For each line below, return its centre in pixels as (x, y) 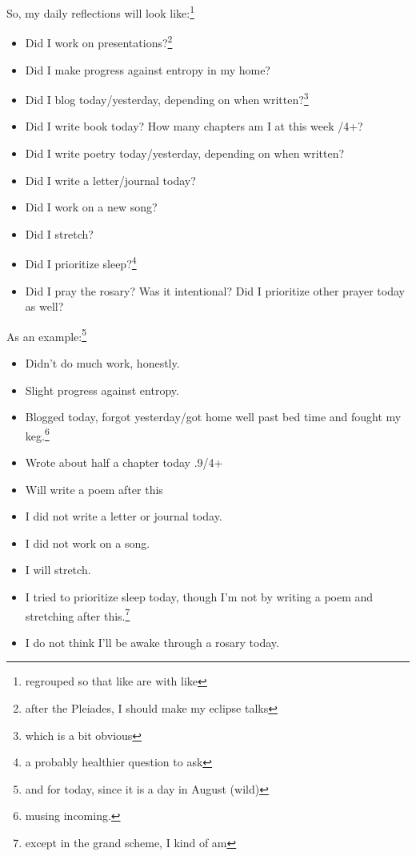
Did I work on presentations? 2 (99, 41)
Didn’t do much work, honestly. (102, 363)
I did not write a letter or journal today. (124, 516)
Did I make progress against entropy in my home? (148, 69)
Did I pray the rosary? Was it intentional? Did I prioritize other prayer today (215, 290)
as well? (44, 306)
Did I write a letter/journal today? (110, 180)
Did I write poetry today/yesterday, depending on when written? (185, 153)
